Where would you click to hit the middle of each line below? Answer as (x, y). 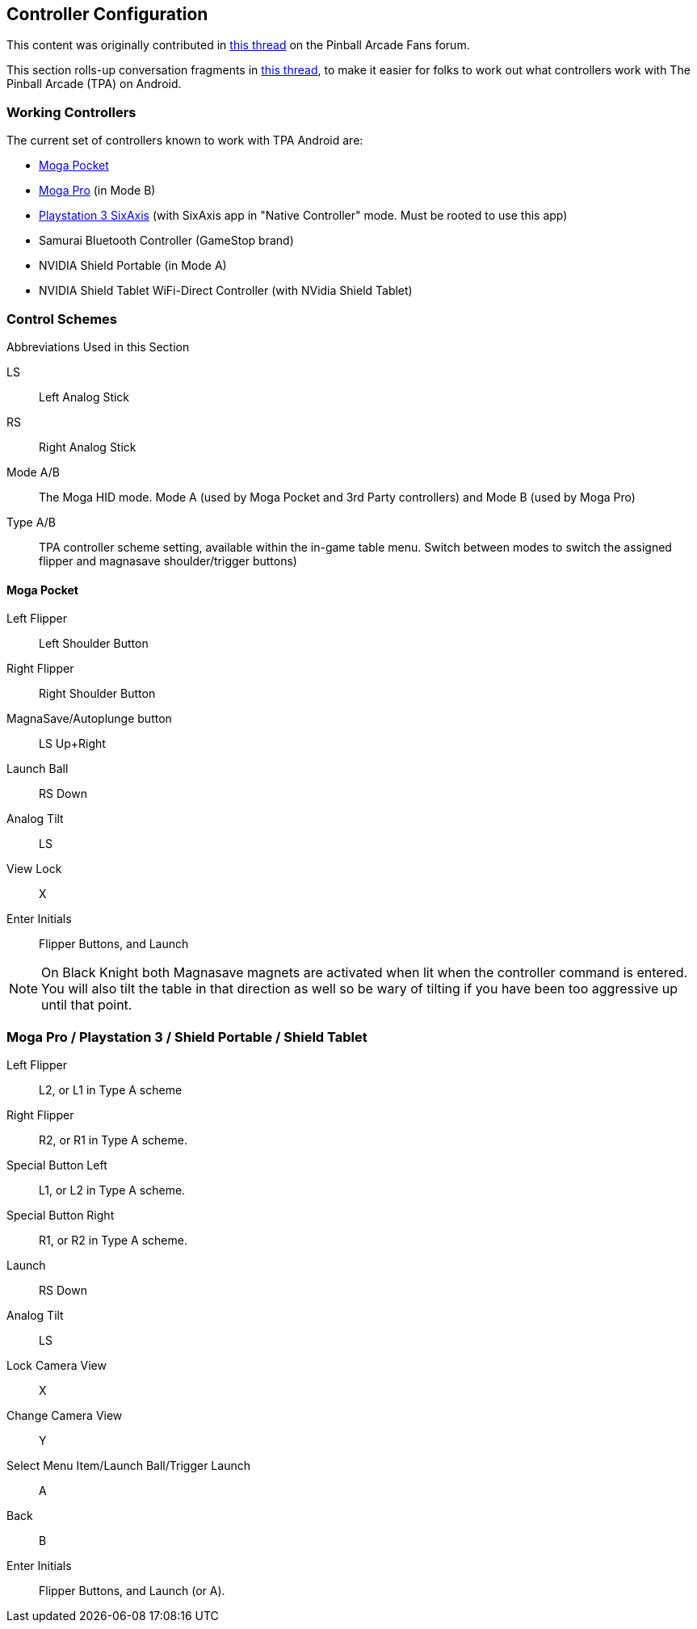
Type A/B (31, 522)
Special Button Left (57, 1165)
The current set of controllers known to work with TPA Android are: (185, 141)
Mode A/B (33, 472)
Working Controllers (71, 112)
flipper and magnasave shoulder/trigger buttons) (168, 560)
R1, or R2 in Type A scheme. (113, 1240)
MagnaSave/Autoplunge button (89, 719)
